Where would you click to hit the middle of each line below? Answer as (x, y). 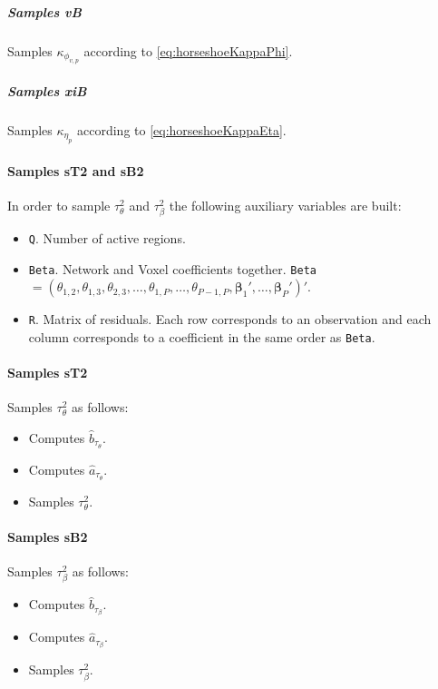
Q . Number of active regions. (107, 237)
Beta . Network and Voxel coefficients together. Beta (172, 268)
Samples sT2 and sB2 (76, 170)
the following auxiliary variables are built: (285, 205)
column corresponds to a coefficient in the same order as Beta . (202, 336)
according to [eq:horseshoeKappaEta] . (182, 129)
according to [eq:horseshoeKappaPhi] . (188, 50)
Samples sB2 (48, 536)
